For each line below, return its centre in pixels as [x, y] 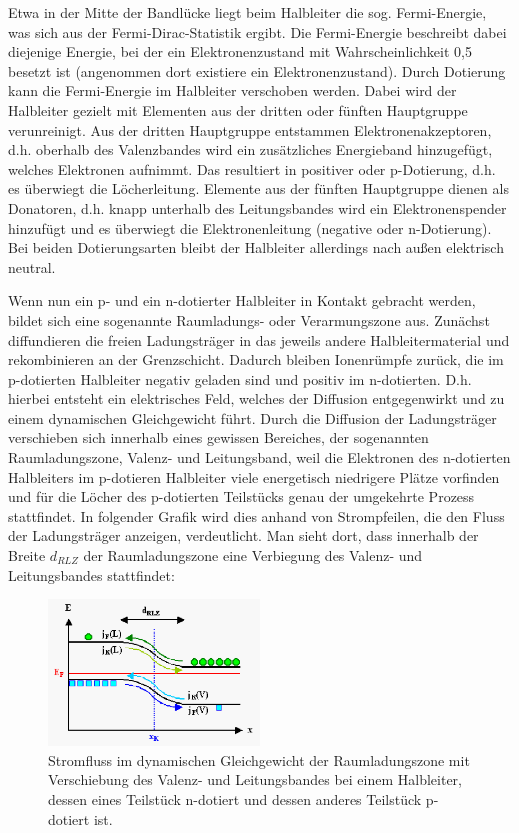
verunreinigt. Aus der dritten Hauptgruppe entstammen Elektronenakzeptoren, [250, 129]
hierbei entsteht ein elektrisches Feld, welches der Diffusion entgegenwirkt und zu [256, 398]
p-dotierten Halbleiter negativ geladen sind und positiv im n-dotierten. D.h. [240, 378]
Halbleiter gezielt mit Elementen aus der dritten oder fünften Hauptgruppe [238, 109]
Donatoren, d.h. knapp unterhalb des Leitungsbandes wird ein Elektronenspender [257, 207]
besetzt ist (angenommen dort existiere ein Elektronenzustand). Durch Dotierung [257, 70]
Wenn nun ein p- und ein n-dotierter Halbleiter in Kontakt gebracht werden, [242, 300]
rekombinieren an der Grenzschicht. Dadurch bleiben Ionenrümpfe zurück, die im [256, 359]
